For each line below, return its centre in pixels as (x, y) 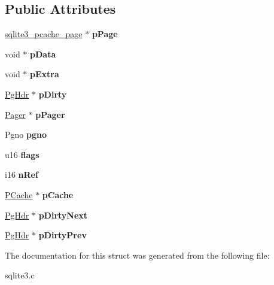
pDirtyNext (63, 215)
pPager (50, 114)
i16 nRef (22, 175)
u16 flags (22, 154)
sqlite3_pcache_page (44, 34)
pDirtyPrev (63, 235)
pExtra (45, 74)
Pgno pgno (26, 134)
